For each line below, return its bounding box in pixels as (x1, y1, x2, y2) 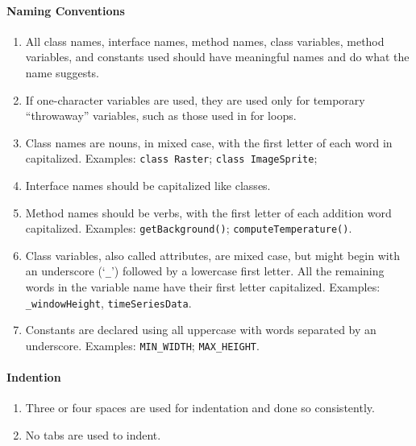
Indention (6, 369, 61, 386)
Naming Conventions (6, 2, 125, 19)
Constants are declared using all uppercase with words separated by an (25, 321, 376, 338)
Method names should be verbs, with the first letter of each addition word (25, 204, 392, 221)
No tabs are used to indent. (25, 427, 161, 443)
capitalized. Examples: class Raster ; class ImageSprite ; (25, 150, 318, 167)
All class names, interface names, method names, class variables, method (25, 32, 385, 49)
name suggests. (25, 64, 100, 81)
